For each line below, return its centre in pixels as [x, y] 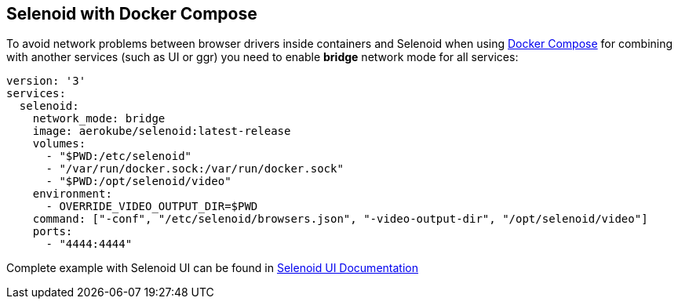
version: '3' [46, 81]
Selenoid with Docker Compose [132, 14]
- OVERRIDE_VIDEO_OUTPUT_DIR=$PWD [152, 207]
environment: [72, 194]
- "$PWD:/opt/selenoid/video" [139, 182]
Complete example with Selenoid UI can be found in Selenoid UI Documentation [212, 268]
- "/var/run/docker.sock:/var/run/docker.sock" [195, 169]
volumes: [59, 144]
